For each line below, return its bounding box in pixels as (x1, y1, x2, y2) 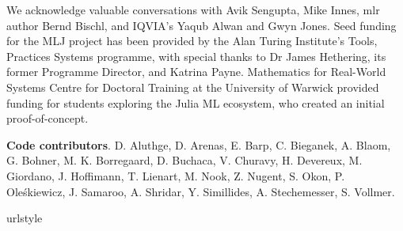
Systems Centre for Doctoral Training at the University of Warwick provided (6, 78, 379, 95)
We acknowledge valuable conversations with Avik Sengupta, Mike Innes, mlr (6, 2, 380, 17)
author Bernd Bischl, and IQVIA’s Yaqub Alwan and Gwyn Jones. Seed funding (6, 17, 397, 33)
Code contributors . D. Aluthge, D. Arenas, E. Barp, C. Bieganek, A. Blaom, (6, 136, 391, 153)
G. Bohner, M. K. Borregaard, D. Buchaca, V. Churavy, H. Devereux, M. (6, 152, 363, 169)
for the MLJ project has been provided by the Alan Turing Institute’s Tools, (6, 32, 378, 49)
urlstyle (6, 210, 43, 226)
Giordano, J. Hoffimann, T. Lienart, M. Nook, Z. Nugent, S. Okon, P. (6, 167, 345, 184)
